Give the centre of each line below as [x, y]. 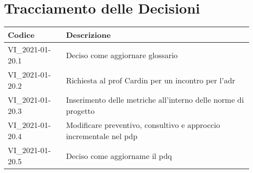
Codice [21, 35]
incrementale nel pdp [102, 136]
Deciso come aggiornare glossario [122, 55]
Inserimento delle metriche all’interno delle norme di [155, 100]
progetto [80, 111]
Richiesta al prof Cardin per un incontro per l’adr [151, 80]
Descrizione [88, 35]
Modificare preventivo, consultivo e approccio [143, 125]
